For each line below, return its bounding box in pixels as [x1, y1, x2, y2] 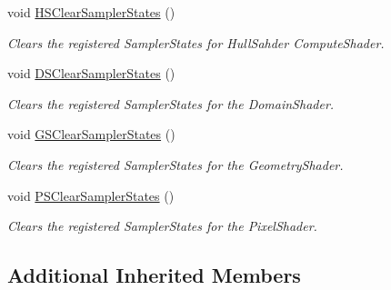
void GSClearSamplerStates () [7, 125, 175, 144]
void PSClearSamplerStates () [7, 185, 175, 205]
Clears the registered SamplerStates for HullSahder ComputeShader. [7, 33, 385, 52]
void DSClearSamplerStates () [7, 64, 175, 83]
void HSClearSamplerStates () [7, 3, 175, 21]
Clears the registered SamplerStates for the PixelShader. [7, 216, 317, 235]
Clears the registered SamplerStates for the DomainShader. [7, 94, 335, 113]
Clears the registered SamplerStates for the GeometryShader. [7, 155, 344, 174]
